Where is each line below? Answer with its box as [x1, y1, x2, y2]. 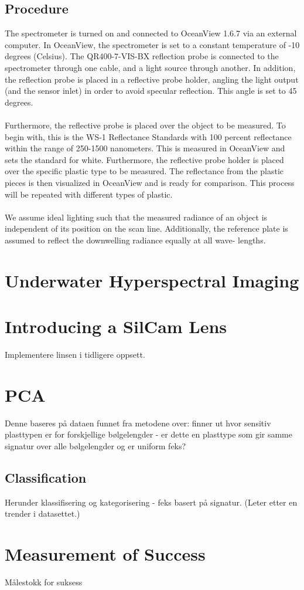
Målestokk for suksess [5, 576, 83, 588]
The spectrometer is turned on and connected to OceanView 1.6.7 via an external [5, 27, 297, 39]
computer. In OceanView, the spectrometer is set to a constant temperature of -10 [5, 38, 300, 50]
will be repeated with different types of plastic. [5, 188, 173, 200]
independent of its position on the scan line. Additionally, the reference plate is [5, 222, 288, 235]
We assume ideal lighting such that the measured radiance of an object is [5, 211, 268, 223]
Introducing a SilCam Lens [5, 314, 227, 338]
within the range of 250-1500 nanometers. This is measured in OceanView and [5, 142, 285, 154]
